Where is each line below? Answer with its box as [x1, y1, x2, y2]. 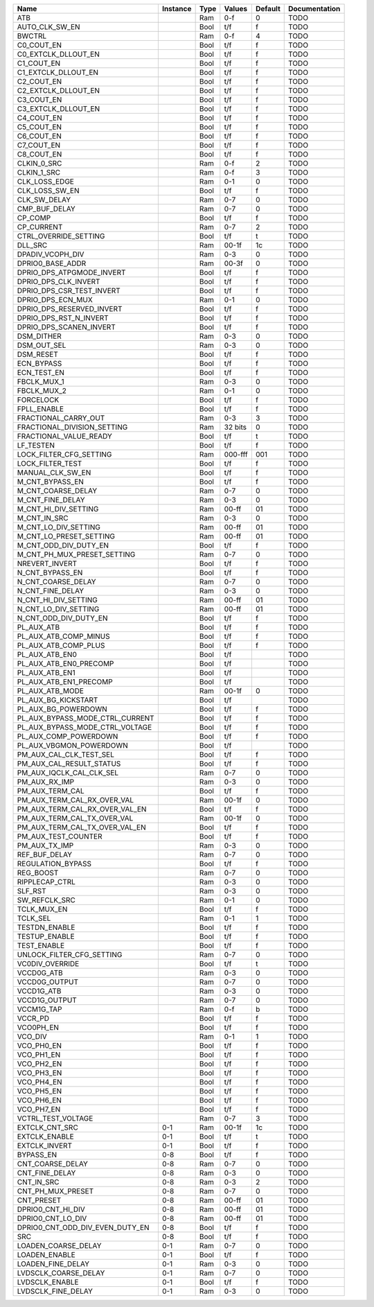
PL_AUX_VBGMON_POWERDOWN [17, 741, 128, 750]
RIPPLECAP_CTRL [17, 877, 76, 886]
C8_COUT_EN [17, 150, 62, 159]
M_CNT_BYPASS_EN [17, 477, 84, 486]
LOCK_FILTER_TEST [17, 459, 82, 468]
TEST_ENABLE [17, 941, 65, 950]
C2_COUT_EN [17, 77, 62, 86]
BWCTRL [17, 31, 47, 41]
